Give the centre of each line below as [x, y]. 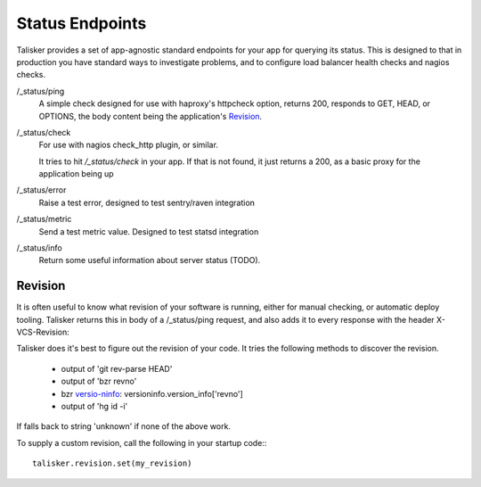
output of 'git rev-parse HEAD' [117, 368]
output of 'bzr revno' [99, 381]
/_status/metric [44, 219]
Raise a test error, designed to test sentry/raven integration [147, 202]
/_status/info [39, 248]
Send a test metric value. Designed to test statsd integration [149, 231]
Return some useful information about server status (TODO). [150, 260]
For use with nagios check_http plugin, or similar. [128, 145]
